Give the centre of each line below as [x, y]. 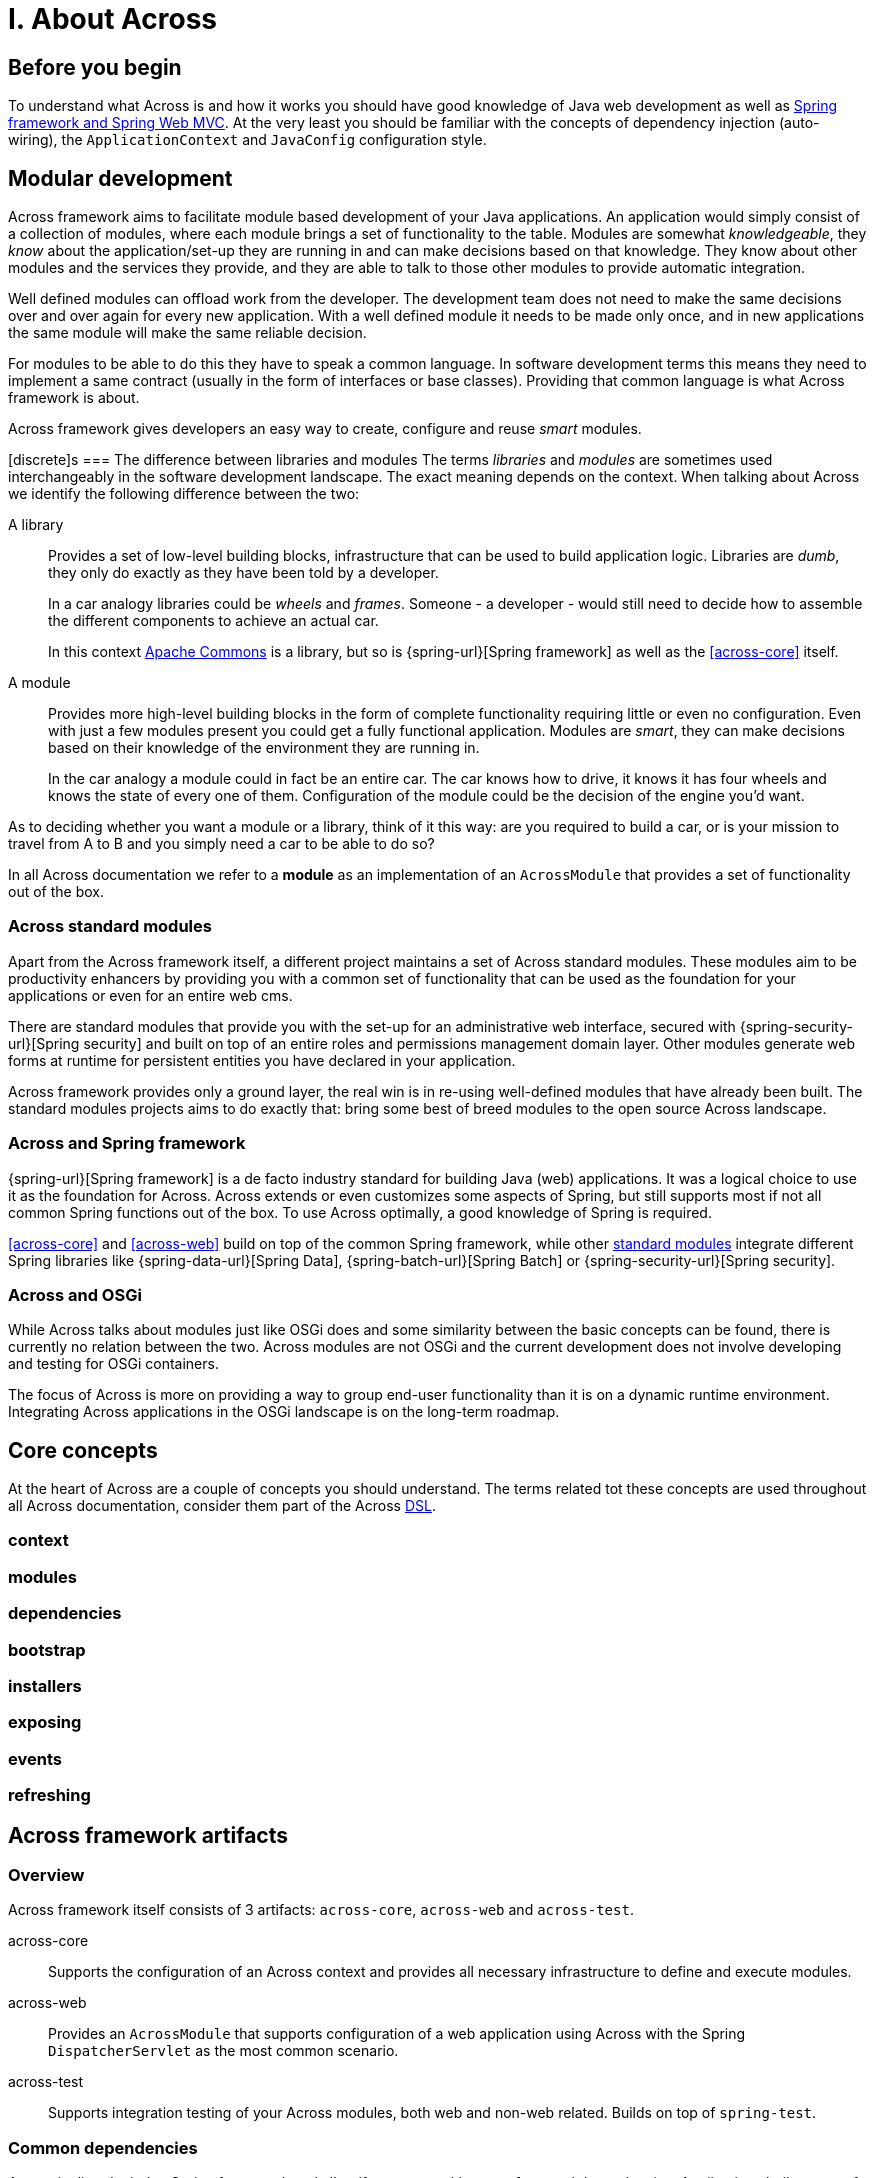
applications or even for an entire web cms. [150, 995]
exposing [45, 1722]
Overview [46, 1874]
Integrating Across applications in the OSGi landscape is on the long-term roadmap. [284, 1412]
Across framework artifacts [148, 1835]
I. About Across [113, 19]
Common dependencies [103, 2147]
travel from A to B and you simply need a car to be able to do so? [221, 844]
